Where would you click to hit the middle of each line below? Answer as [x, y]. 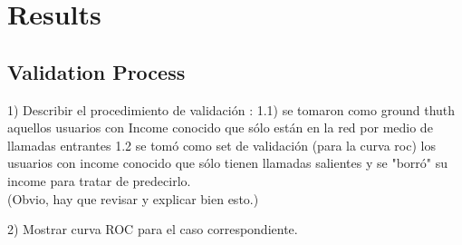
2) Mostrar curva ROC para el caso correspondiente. [153, 229]
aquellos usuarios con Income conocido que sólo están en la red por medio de [220, 127]
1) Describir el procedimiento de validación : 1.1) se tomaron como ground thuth [231, 109]
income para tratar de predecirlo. [99, 180]
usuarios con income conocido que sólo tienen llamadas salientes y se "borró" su [227, 163]
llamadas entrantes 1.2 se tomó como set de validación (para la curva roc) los [221, 145]
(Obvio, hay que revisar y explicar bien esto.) [133, 198]
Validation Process [96, 71]
